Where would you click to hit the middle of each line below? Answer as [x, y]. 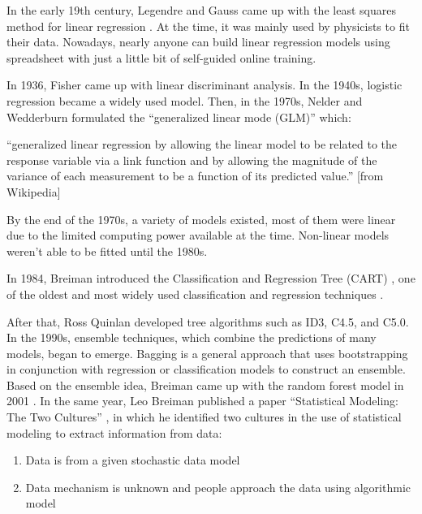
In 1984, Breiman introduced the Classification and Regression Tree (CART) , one [211, 278]
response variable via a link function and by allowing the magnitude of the [192, 160]
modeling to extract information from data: [114, 432]
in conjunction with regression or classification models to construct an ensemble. [206, 369]
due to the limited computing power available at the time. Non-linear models [198, 235]
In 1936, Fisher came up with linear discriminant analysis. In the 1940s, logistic [205, 85]
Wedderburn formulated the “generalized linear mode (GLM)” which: [179, 117]
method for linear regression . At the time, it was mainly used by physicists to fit [208, 26]
